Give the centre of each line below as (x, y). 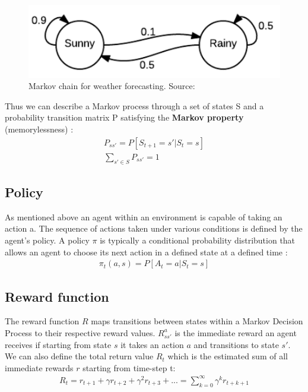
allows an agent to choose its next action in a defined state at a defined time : (146, 252)
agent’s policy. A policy (47, 240)
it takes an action (152, 344)
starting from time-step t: (129, 367)
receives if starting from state (58, 344)
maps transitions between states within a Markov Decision (197, 321)
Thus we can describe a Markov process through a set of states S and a (134, 105)
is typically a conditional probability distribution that (198, 240)
